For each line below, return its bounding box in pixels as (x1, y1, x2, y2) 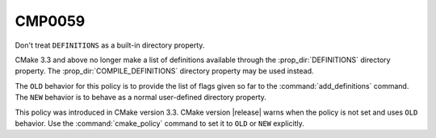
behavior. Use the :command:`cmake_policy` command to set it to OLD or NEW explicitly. (15, 118, 304, 128)
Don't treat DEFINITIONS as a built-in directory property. (15, 40, 205, 50)
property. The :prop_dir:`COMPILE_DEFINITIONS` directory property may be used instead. (15, 66, 314, 76)
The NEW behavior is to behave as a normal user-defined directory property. (15, 93, 266, 102)
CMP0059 (15, 12, 86, 30)
